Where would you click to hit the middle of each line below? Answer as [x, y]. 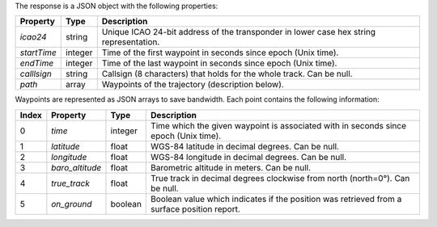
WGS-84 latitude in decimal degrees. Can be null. [245, 146]
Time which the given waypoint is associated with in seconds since [279, 125]
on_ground [72, 204]
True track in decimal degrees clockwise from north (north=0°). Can [280, 178]
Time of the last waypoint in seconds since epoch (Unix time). [219, 63]
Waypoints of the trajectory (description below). [193, 85]
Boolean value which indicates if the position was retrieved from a [276, 199]
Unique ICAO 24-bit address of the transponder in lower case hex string [239, 32]
